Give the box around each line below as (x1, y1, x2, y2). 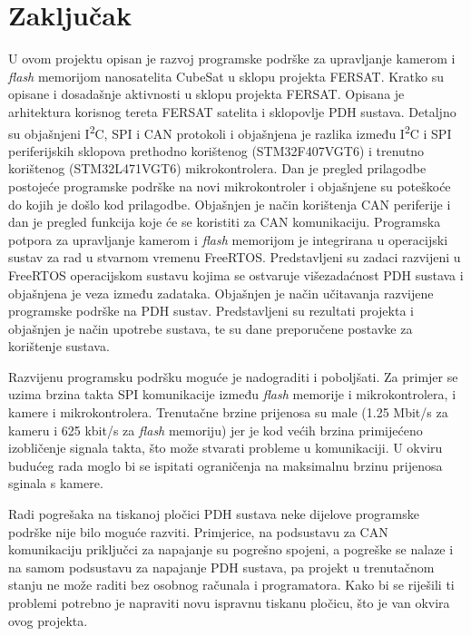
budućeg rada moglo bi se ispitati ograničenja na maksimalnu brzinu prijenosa (8, 455, 443, 475)
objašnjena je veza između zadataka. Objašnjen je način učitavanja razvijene (8, 283, 434, 302)
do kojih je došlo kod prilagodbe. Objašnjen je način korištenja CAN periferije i (8, 194, 451, 213)
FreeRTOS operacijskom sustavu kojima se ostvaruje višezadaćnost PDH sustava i (8, 265, 464, 284)
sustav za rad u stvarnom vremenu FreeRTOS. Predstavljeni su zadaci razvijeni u (8, 248, 461, 267)
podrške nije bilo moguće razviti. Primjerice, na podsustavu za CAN (8, 522, 388, 541)
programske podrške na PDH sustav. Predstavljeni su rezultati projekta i (8, 301, 414, 320)
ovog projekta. (8, 611, 88, 630)
